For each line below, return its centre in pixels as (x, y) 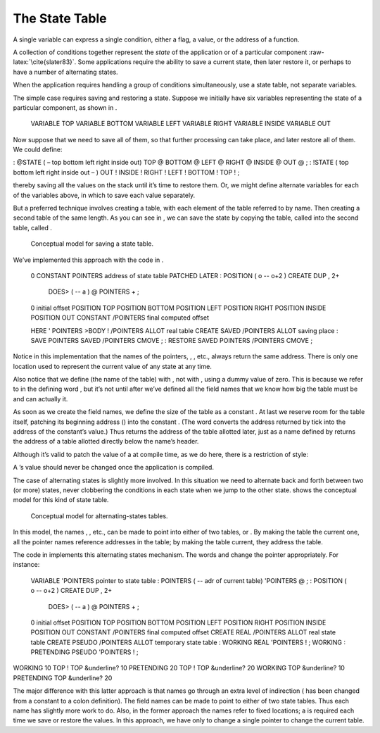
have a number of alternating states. (66, 72)
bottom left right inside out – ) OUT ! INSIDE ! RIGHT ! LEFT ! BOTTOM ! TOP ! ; (126, 172)
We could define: (38, 150)
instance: (26, 565)
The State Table (60, 18)
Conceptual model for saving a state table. (92, 244)
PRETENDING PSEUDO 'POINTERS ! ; (84, 652)
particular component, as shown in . (65, 107)
